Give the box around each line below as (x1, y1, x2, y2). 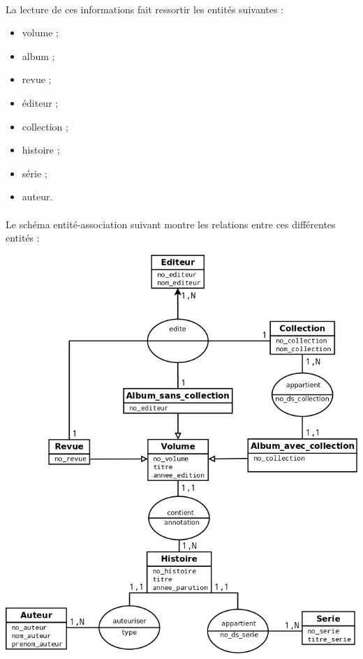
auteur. (22, 189, 53, 204)
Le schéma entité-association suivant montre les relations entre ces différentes (6, 216, 336, 231)
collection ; (22, 119, 68, 133)
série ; (22, 165, 47, 180)
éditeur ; (22, 95, 59, 110)
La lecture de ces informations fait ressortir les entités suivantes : (6, 1, 284, 16)
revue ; (22, 72, 52, 87)
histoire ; (22, 142, 60, 157)
